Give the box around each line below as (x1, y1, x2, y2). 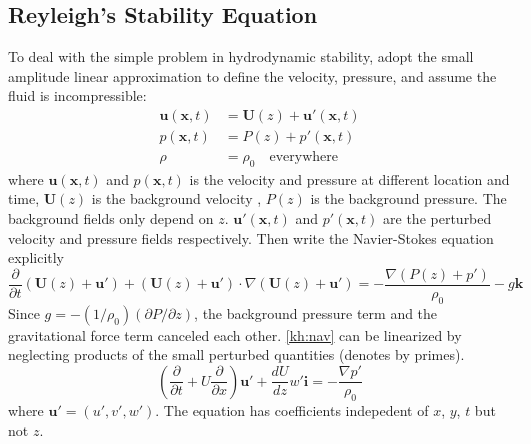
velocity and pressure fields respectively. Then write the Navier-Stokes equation (8, 227, 494, 248)
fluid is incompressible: (8, 85, 147, 106)
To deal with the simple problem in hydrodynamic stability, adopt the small (8, 46, 474, 67)
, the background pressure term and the (194, 302, 438, 323)
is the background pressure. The (310, 188, 507, 209)
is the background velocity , (91, 188, 262, 209)
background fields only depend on (8, 208, 214, 229)
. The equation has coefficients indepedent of (155, 400, 429, 421)
